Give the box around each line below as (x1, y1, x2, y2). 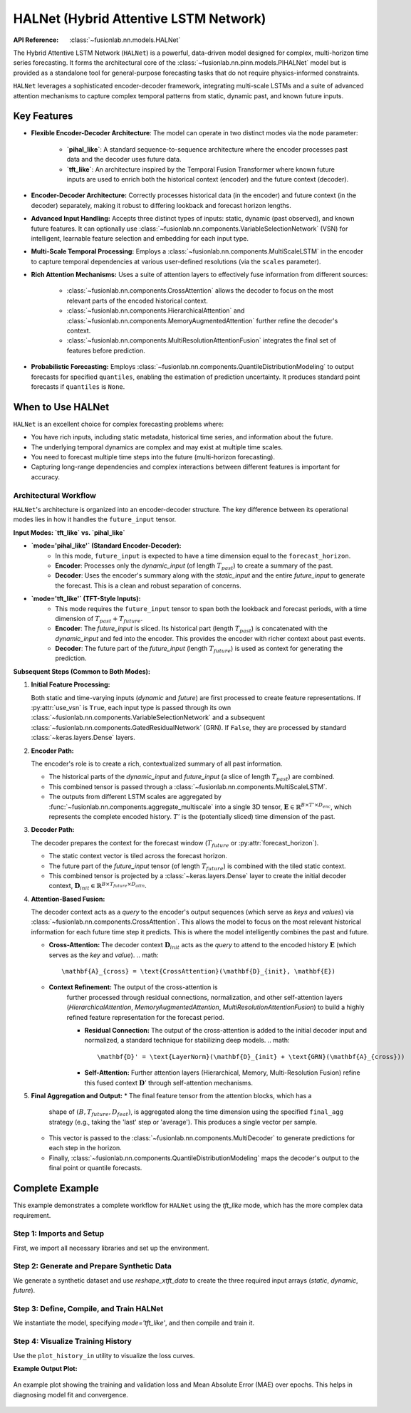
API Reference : (13, 36, 59, 44)
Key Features (13, 110, 73, 122)
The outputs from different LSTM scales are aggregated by (48, 793, 222, 801)
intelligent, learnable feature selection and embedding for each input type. (31, 234, 249, 242)
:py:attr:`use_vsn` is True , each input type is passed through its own (31, 704, 231, 712)
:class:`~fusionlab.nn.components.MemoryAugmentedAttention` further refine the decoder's (66, 316, 338, 325)
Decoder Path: (31, 825, 75, 834)
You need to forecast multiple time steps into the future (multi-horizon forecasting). (31, 453, 276, 462)
